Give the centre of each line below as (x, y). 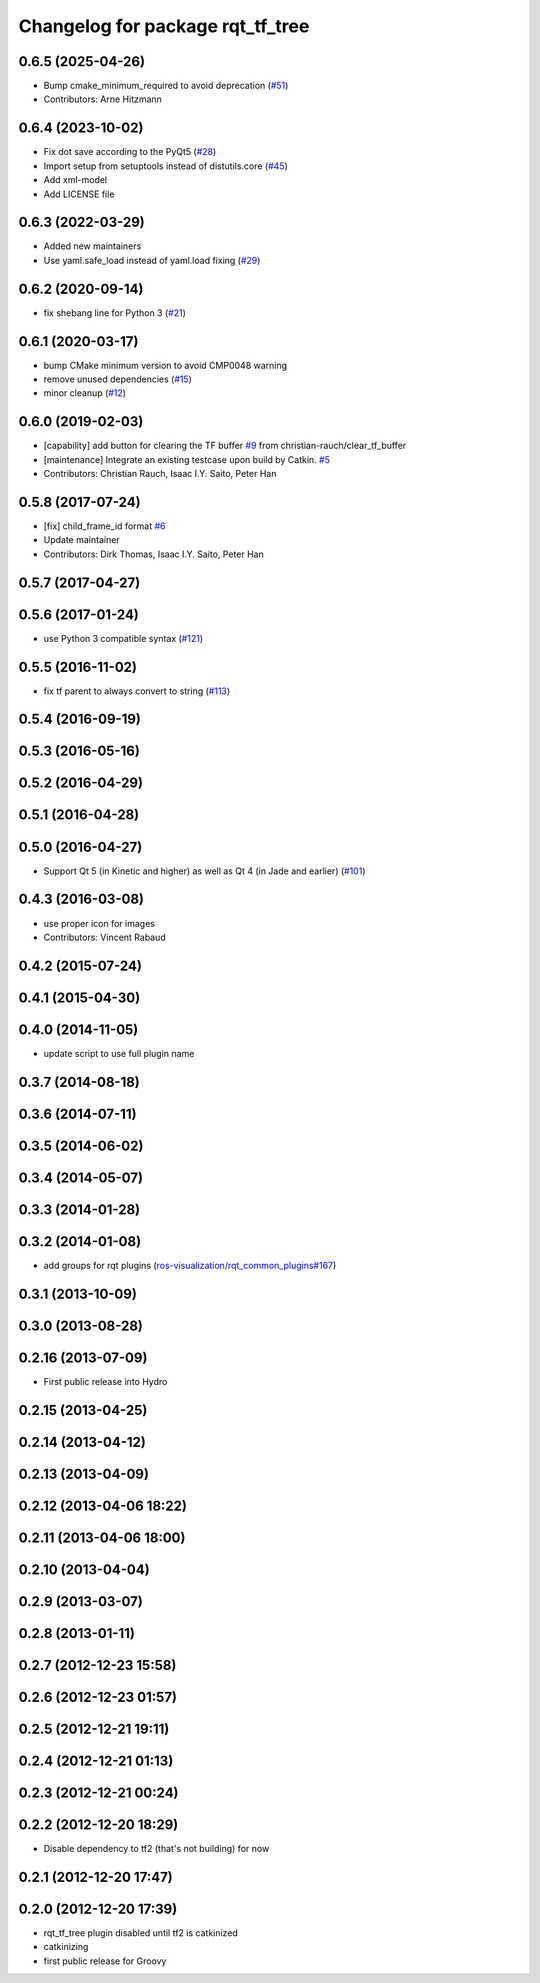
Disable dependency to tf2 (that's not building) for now (156, 1848)
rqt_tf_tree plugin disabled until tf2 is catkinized (141, 1932)
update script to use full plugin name (119, 1053)
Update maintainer (81, 540)
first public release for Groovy (105, 1961)
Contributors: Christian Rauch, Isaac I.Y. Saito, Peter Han (160, 474)
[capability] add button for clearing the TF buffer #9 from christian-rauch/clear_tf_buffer (225, 446)
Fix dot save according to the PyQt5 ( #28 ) (130, 152)
